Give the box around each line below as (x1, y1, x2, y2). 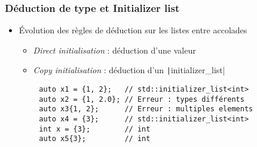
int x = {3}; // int (39, 124, 151, 133)
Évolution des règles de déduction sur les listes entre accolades (19, 24, 247, 36)
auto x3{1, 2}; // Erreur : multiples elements (39, 105, 253, 114)
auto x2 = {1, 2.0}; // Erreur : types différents (39, 95, 244, 104)
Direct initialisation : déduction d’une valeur (33, 43, 196, 56)
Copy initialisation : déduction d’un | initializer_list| (33, 64, 225, 76)
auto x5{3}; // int (39, 135, 151, 143)
